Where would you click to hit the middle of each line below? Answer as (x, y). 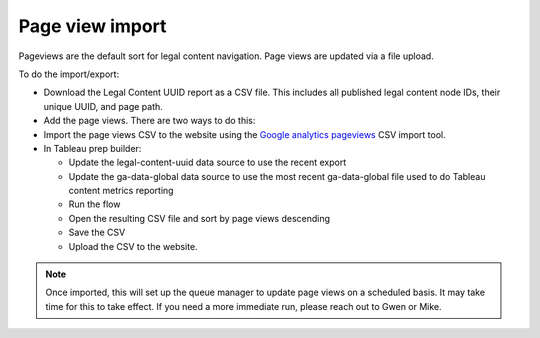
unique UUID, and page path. (103, 106)
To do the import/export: (69, 74)
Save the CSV (97, 232)
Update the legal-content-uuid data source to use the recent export (207, 162)
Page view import (92, 26)
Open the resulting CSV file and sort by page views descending (199, 218)
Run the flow (94, 204)
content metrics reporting (121, 191)
